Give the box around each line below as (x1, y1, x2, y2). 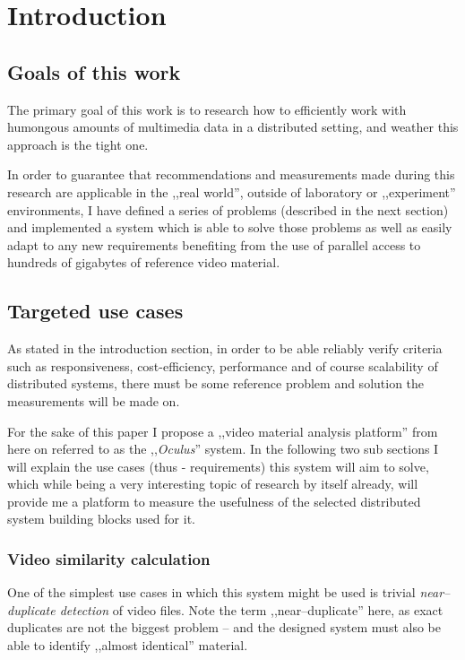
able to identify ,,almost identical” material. (7, 636, 248, 655)
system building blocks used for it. (7, 509, 195, 528)
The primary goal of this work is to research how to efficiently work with (7, 100, 407, 118)
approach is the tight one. (7, 135, 149, 153)
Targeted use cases (7, 297, 184, 325)
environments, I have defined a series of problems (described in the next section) (7, 200, 449, 219)
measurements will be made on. (7, 391, 180, 410)
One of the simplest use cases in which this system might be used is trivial (7, 583, 416, 602)
